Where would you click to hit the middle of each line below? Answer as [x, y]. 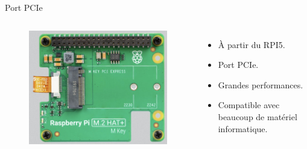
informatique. [243, 128]
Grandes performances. [261, 84]
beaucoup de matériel [258, 116]
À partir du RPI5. [252, 44]
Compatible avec [249, 105]
